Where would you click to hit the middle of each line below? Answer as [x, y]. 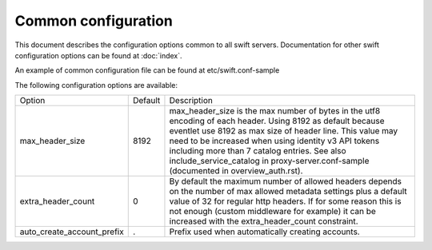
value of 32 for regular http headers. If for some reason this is [285, 201]
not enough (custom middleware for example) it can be [272, 212]
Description [191, 101]
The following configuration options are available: [96, 85]
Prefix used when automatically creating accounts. [264, 232]
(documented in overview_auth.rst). [236, 171]
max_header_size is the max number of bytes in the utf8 [275, 111]
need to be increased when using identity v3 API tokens [274, 141]
